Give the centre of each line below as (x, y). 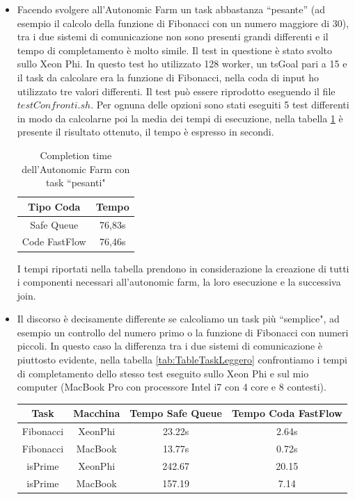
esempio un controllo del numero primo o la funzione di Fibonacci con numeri (183, 332)
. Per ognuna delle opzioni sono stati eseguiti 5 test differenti (220, 105)
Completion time (76, 155)
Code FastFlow (54, 242)
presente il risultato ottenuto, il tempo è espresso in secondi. (145, 132)
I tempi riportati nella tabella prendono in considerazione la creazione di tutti (183, 268)
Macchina (97, 413)
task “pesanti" (76, 182)
